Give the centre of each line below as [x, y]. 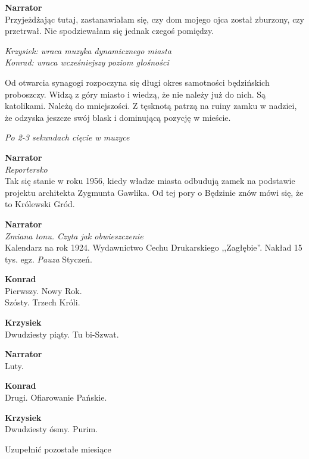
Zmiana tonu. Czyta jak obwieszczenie [74, 235]
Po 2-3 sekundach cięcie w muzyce [67, 137]
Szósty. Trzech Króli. [43, 302]
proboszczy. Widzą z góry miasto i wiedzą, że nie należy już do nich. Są [135, 94]
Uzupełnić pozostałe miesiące [58, 449]
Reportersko [26, 169]
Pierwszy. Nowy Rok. [43, 290]
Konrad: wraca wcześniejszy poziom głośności [87, 62]
